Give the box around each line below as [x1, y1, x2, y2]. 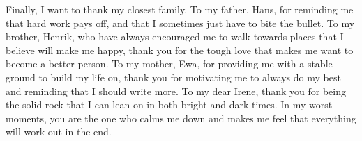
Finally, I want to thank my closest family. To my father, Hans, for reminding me [6, 2, 354, 16]
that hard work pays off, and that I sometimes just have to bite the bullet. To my [6, 15, 355, 30]
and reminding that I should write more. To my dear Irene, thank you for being [6, 83, 347, 98]
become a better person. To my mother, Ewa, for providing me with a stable [6, 56, 333, 71]
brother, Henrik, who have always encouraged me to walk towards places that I [6, 29, 344, 44]
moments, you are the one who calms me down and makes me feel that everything [6, 110, 356, 125]
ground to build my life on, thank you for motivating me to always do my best [6, 69, 341, 84]
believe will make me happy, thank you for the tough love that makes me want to [6, 42, 354, 57]
